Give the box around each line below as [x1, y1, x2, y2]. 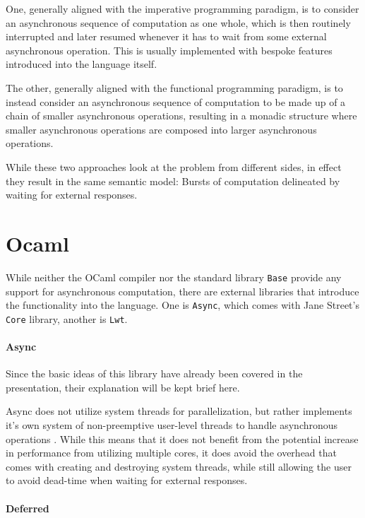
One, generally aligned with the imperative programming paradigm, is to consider [6, 1, 359, 16]
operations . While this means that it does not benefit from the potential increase [6, 431, 359, 446]
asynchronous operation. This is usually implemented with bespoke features [6, 42, 333, 57]
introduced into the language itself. [6, 57, 157, 71]
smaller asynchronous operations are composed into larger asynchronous [6, 122, 317, 136]
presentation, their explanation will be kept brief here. [6, 379, 240, 394]
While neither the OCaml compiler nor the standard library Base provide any [6, 269, 342, 284]
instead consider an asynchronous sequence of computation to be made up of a [6, 94, 346, 109]
